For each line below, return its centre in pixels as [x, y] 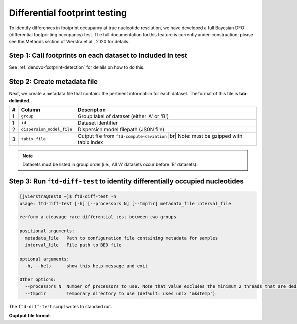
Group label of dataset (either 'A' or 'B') [123, 116]
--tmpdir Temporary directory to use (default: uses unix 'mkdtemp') [120, 293]
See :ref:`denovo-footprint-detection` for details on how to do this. [77, 67]
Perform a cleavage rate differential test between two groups [98, 217]
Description [92, 110]
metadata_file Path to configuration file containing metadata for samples [122, 238]
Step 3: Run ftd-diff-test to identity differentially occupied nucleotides [126, 182]
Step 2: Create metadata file [53, 82]
